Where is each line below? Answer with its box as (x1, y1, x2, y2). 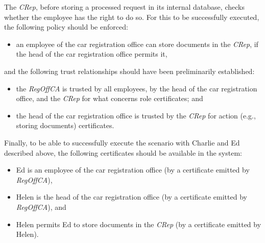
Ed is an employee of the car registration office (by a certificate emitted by (16, 164, 250, 175)
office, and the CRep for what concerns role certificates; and (16, 93, 203, 104)
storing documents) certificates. (16, 120, 114, 131)
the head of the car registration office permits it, (16, 48, 167, 59)
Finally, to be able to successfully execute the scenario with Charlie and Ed (4, 137, 240, 148)
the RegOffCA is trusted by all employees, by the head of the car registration (16, 83, 257, 93)
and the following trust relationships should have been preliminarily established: (4, 65, 255, 76)
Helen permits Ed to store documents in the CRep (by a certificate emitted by (16, 218, 261, 229)
